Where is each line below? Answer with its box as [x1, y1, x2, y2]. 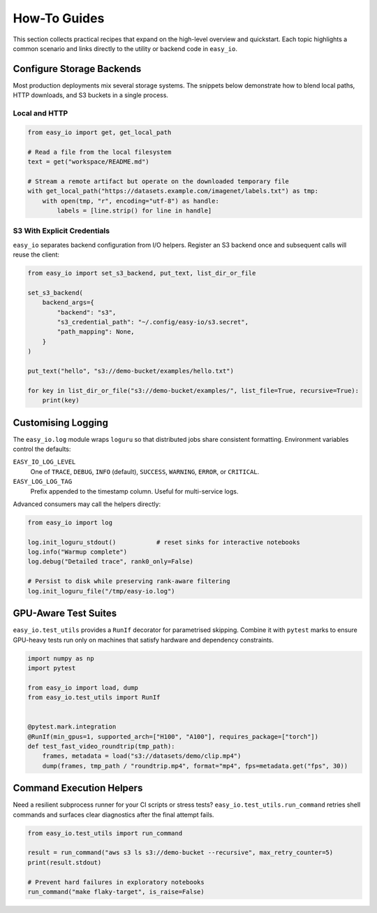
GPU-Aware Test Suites [13, 608, 117, 619]
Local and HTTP [13, 108, 68, 118]
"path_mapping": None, [57, 328, 135, 336]
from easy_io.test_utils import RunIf [27, 693, 161, 702]
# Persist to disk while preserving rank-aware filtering [27, 577, 230, 585]
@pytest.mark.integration [27, 723, 117, 731]
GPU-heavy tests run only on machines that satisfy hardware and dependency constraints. [13, 635, 274, 644]
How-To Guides [13, 10, 105, 26]
